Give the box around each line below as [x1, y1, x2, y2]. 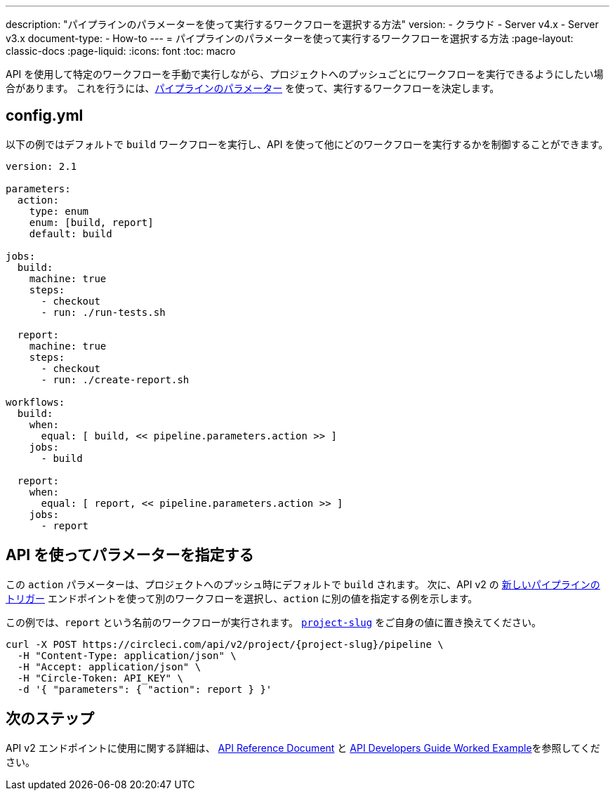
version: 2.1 [6, 160, 77, 172]
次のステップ [6, 710, 94, 728]
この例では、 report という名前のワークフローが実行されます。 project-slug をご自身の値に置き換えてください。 [6, 616, 542, 628]
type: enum [29, 205, 89, 217]
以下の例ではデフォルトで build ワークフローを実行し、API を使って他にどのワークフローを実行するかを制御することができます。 [6, 138, 609, 150]
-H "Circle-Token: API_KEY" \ [17, 672, 183, 684]
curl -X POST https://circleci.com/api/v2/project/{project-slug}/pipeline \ [6, 638, 444, 650]
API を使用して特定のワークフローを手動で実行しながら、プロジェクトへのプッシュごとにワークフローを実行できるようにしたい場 [6, 68, 604, 80]
